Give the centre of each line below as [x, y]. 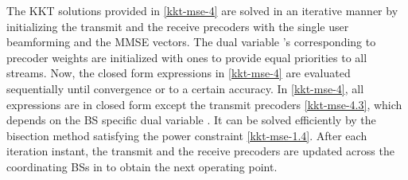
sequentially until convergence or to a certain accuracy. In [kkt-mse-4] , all [185, 88]
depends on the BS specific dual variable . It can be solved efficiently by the [191, 120]
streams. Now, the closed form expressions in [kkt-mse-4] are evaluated [179, 73]
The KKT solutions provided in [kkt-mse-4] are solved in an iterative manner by [202, 10]
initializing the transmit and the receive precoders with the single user [178, 26]
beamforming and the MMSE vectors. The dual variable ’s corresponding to [191, 42]
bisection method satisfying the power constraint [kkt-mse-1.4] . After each [187, 135]
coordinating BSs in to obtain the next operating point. [142, 166]
